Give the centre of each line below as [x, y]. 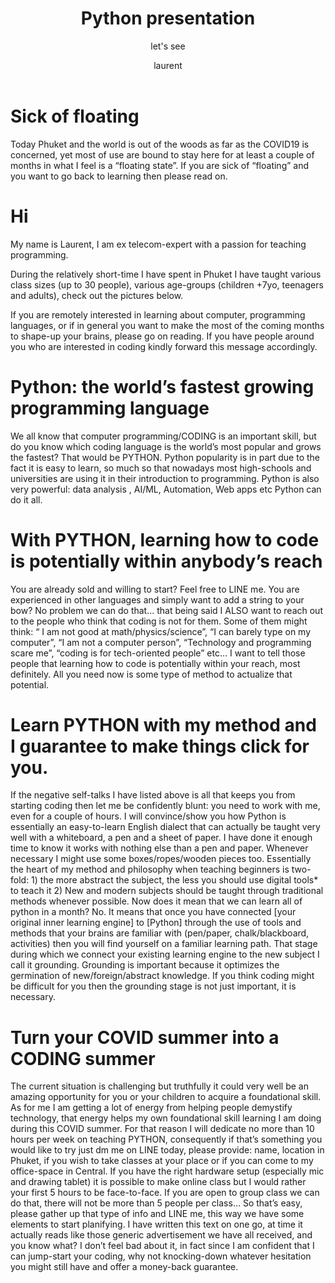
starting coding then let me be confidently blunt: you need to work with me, [165, 806]
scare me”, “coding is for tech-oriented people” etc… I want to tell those [158, 653]
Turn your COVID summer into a [145, 1037]
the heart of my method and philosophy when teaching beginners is [150, 869]
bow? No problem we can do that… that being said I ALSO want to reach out [166, 610]
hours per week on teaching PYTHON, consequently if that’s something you [166, 1139]
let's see [168, 46]
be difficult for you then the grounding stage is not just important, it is [153, 986]
